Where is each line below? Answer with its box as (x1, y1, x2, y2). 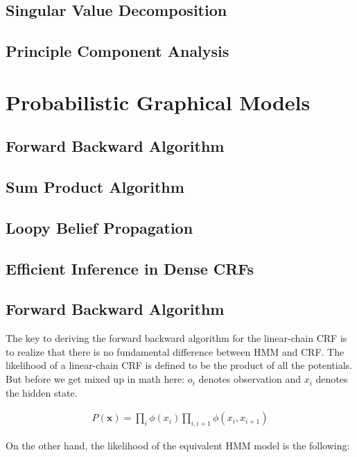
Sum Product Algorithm (6, 176, 184, 198)
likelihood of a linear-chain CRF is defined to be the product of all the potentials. (6, 358, 352, 372)
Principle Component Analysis (6, 40, 229, 62)
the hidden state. (6, 385, 78, 399)
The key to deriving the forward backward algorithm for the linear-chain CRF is (6, 331, 347, 345)
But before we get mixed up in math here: (6, 372, 185, 386)
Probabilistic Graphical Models (6, 87, 311, 116)
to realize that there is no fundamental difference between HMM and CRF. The (6, 344, 345, 359)
